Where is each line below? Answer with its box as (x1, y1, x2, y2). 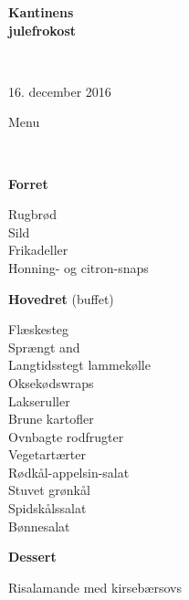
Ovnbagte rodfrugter (8, 426, 124, 446)
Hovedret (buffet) (8, 289, 114, 308)
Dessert (8, 547, 57, 566)
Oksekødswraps (8, 373, 94, 392)
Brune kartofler (8, 409, 94, 428)
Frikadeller (8, 240, 68, 259)
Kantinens (8, 3, 74, 21)
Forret (8, 174, 48, 193)
